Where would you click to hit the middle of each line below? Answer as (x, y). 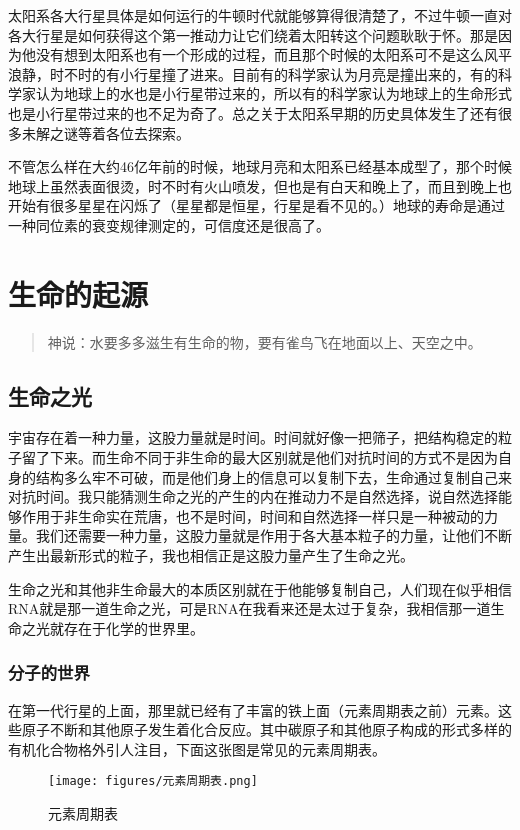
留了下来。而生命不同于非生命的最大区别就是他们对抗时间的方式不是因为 (259, 457)
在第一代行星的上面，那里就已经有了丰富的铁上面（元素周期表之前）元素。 (253, 709)
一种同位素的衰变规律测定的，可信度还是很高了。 (169, 224)
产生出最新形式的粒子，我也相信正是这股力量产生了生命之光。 (211, 555)
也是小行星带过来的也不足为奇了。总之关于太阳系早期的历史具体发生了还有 (253, 112)
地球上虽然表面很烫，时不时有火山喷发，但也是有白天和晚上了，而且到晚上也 (260, 185)
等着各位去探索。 (133, 132)
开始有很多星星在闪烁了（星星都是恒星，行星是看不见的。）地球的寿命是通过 (256, 205)
